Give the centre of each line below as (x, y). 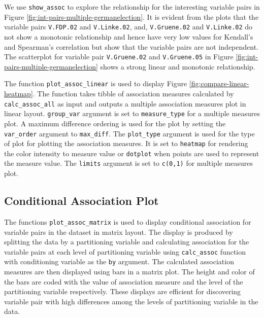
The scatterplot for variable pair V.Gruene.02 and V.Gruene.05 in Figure (119, 57)
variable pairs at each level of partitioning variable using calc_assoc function (125, 251)
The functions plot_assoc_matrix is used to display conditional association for (128, 221)
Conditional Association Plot (81, 201)
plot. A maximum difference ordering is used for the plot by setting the (115, 123)
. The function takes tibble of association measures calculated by (133, 93)
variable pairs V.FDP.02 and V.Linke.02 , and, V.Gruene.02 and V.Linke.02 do (128, 27)
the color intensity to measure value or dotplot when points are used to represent (132, 153)
